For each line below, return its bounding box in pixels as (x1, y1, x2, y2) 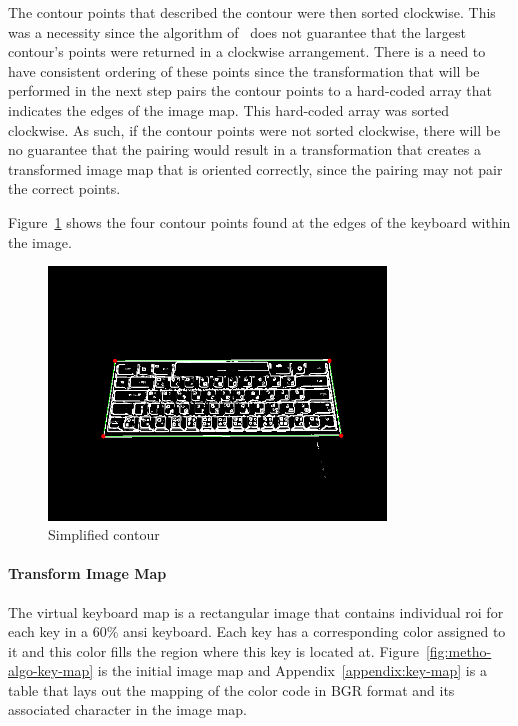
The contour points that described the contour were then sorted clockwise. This (8, 2, 496, 22)
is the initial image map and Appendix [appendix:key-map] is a (97, 660, 487, 681)
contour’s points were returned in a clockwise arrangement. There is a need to (8, 41, 486, 62)
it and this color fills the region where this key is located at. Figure (8, 640, 419, 661)
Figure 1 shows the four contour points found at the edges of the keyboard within (8, 211, 511, 232)
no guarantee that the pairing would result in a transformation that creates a (8, 139, 481, 160)
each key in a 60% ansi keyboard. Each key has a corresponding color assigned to (8, 621, 506, 642)
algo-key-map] (8, 660, 94, 681)
